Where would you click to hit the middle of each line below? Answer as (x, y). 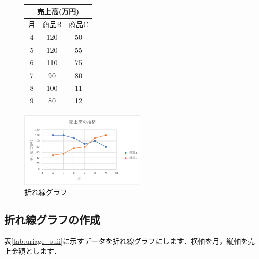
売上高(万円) (58, 11)
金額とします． (36, 251)
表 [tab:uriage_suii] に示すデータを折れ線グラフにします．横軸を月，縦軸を (126, 241)
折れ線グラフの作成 (52, 219)
